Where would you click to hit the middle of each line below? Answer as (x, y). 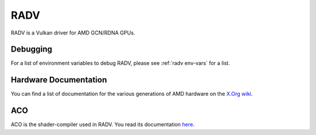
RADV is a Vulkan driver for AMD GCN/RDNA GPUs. (73, 33)
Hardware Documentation (59, 80)
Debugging (32, 49)
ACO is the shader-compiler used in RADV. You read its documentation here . (103, 124)
